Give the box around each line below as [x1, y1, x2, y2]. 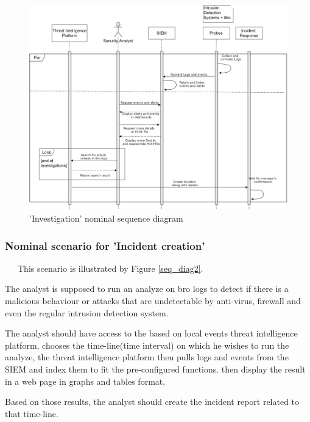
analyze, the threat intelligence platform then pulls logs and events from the [5, 351, 289, 363]
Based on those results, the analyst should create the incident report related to [5, 395, 300, 408]
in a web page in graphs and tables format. [5, 374, 166, 387]
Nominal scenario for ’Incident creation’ [5, 238, 205, 253]
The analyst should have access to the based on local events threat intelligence [5, 327, 298, 340]
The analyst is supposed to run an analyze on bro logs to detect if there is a [5, 282, 289, 295]
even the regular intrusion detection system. [5, 306, 169, 319]
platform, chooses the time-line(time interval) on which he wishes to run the [5, 338, 289, 351]
